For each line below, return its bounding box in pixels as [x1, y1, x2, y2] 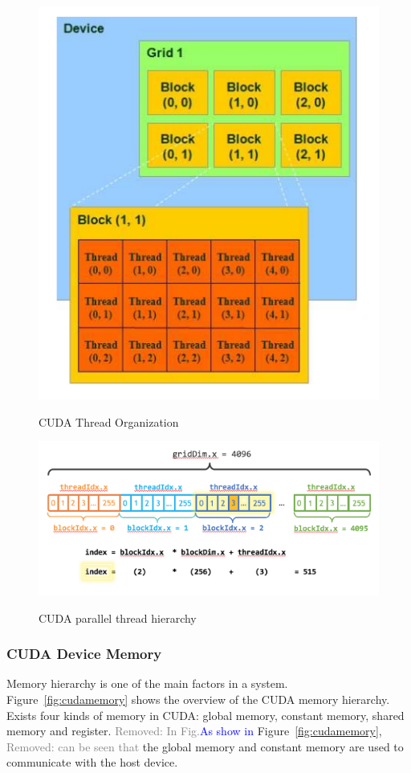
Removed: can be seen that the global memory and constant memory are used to [6, 738, 404, 755]
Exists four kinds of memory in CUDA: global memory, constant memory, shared [6, 706, 405, 723]
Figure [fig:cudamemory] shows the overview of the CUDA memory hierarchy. [6, 690, 390, 707]
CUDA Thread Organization [39, 413, 179, 430]
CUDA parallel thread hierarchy [39, 609, 197, 626]
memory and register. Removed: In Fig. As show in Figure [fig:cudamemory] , [6, 722, 382, 739]
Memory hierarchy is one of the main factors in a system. [6, 675, 288, 692]
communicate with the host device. [6, 754, 178, 771]
